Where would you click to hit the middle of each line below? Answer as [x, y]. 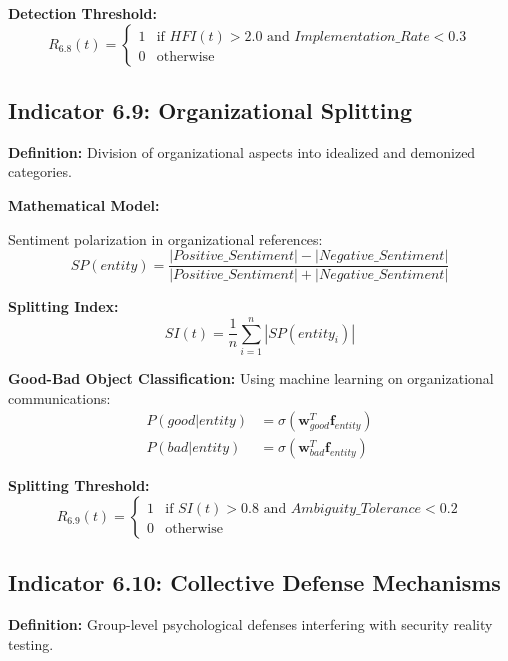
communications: [59, 397]
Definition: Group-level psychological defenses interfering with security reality [250, 624]
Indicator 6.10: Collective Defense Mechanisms [254, 582]
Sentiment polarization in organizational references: [165, 238]
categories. [40, 171]
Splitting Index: [63, 306]
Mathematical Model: [84, 204]
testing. [31, 643]
